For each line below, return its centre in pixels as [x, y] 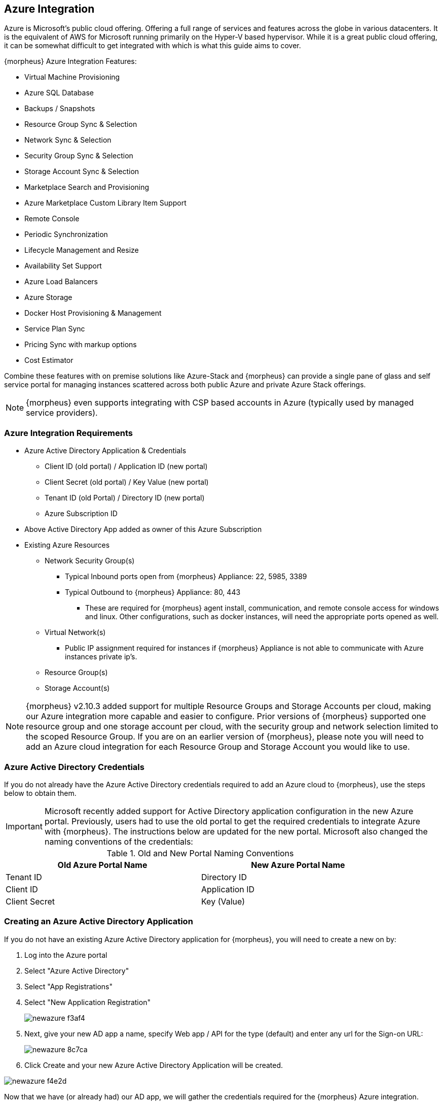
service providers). [62, 413]
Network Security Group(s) [90, 561]
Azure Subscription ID [81, 514]
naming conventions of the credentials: [119, 841]
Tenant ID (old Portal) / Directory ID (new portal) [125, 498]
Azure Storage [48, 297]
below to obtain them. [40, 793]
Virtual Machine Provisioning [72, 77]
